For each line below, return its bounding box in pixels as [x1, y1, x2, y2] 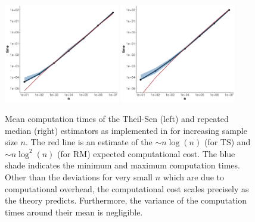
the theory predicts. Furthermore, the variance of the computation [5, 194, 247, 207]
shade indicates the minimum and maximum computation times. [5, 159, 240, 171]
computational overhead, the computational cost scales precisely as [5, 182, 249, 195]
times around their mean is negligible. [5, 205, 143, 218]
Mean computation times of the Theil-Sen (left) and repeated [5, 112, 229, 124]
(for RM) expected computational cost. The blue [57, 147, 235, 160]
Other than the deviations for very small [5, 170, 153, 183]
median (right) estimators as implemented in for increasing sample [5, 124, 247, 136]
